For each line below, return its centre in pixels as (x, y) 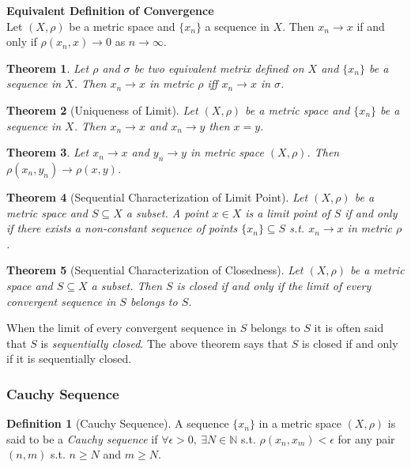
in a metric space (300, 423)
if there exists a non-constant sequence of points (122, 228)
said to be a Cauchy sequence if (82, 438)
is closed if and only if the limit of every (274, 285)
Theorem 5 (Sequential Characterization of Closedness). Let (155, 270)
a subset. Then (127, 285)
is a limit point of (288, 212)
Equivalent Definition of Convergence (110, 10)
